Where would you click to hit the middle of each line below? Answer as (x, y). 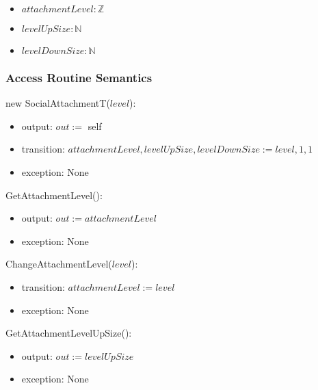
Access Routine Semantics (79, 77)
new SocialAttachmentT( (58, 103)
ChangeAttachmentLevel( (59, 264)
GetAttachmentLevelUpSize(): (69, 333)
